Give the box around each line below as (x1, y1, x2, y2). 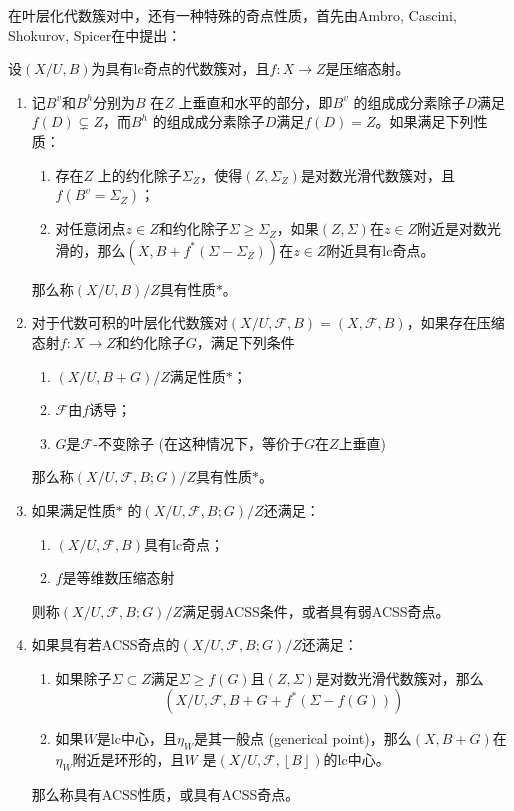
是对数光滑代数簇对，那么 (315, 667, 484, 688)
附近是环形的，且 (72, 749, 185, 770)
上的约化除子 (97, 164, 182, 185)
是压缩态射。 (325, 58, 410, 79)
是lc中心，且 (96, 728, 177, 749)
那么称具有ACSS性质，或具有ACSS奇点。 (31, 784, 300, 805)
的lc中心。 (323, 749, 390, 770)
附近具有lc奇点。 (326, 239, 435, 260)
